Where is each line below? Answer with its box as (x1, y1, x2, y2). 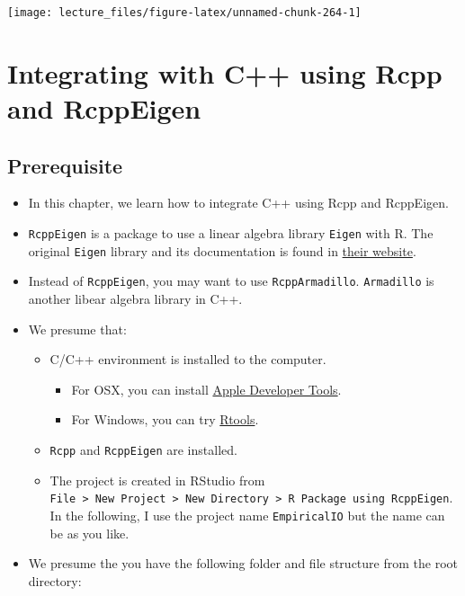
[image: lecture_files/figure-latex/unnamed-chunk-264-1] (7, 6, 362, 19)
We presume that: (28, 319, 127, 338)
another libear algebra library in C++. (28, 289, 243, 307)
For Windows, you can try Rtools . (71, 410, 259, 429)
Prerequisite (7, 151, 123, 179)
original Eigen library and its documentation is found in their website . (28, 241, 416, 260)
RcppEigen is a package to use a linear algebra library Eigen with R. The (28, 224, 434, 243)
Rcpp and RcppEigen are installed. (49, 440, 237, 458)
